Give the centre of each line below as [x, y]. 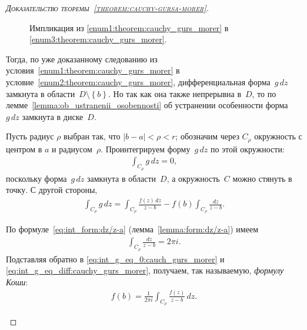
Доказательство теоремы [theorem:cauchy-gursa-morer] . [108, 8]
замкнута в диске [53, 116]
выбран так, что [92, 136]
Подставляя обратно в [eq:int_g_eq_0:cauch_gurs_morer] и [115, 259]
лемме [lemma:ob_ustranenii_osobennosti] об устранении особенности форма [147, 105]
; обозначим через [207, 136]
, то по [264, 93]
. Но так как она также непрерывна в [175, 93]
